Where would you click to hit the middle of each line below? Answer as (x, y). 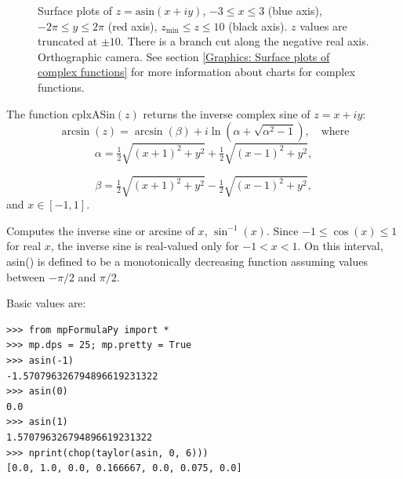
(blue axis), (295, 10)
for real (24, 246)
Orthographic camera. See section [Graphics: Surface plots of (184, 56)
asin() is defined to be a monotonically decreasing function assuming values (187, 261)
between (26, 276)
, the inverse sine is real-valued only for (145, 246)
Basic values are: (46, 303)
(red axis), (133, 25)
